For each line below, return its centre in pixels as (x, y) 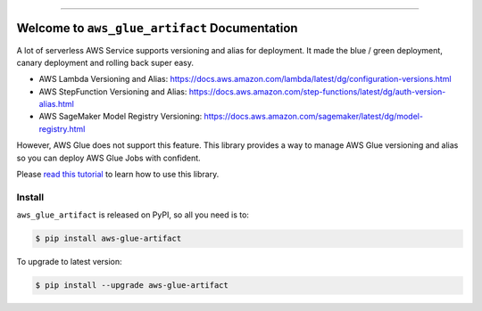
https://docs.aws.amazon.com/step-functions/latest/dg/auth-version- (317, 91)
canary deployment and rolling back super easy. (105, 62)
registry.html (62, 128)
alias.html (57, 104)
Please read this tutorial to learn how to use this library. (118, 175)
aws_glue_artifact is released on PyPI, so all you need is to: (133, 215)
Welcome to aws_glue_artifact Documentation (157, 28)
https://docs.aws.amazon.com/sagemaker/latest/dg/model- (314, 117)
